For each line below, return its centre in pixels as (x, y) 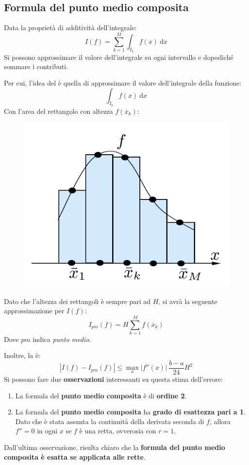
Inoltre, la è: (22, 355)
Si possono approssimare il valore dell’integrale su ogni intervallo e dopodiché (119, 57)
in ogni (47, 431)
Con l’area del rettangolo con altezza (58, 111)
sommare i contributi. (36, 66)
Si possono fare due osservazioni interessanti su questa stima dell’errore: (113, 379)
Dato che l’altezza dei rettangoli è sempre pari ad (77, 301)
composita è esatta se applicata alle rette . (75, 456)
